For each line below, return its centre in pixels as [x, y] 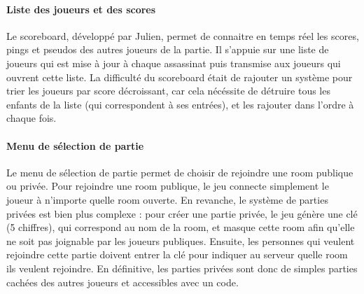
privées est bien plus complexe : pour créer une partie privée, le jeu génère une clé [182, 213]
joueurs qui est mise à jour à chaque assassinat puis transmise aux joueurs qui [174, 63]
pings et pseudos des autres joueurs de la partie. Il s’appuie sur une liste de [168, 49]
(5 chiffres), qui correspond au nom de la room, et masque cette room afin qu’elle [181, 227]
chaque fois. [31, 118]
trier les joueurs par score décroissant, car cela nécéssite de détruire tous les [168, 91]
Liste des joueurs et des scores [81, 9]
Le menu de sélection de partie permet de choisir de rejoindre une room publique [180, 172]
